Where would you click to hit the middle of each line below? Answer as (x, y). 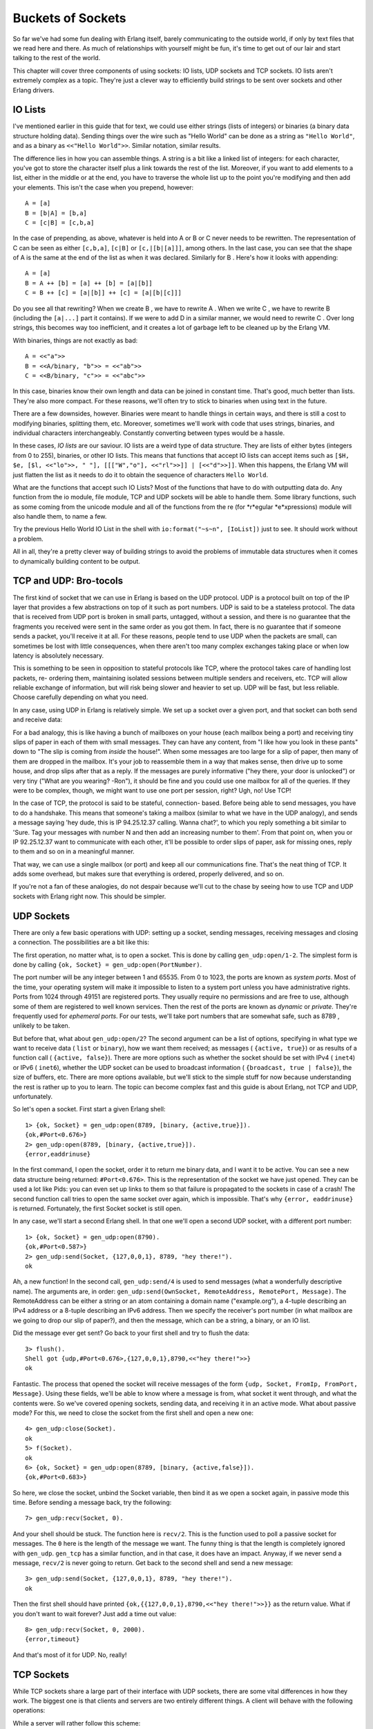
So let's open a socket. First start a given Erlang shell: (89, 1109)
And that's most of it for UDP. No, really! (70, 1655)
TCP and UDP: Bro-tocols (68, 581)
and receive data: (38, 720)
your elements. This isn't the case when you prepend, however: (103, 187)
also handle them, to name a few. (60, 517)
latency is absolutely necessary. (58, 655)
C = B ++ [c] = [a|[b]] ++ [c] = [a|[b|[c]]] (104, 293)
